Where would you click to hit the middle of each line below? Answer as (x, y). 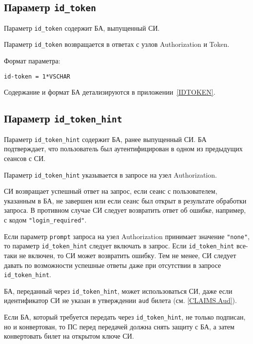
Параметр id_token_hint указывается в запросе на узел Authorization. (110, 174)
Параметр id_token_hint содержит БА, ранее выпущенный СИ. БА (105, 139)
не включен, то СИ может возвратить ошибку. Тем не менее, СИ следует (128, 255)
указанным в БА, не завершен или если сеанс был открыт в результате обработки (125, 200)
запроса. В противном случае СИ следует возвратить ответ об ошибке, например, (125, 210)
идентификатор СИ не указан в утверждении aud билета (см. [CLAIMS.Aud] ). (120, 300)
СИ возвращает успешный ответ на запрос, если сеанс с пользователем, (111, 191)
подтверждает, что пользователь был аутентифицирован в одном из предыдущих (123, 149)
